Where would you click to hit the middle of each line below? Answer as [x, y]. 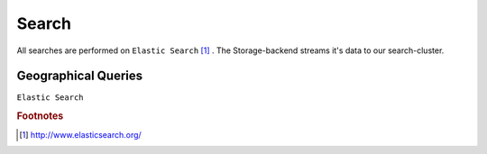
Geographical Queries [80, 76]
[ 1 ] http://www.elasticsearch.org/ [80, 134]
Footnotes [40, 116]
